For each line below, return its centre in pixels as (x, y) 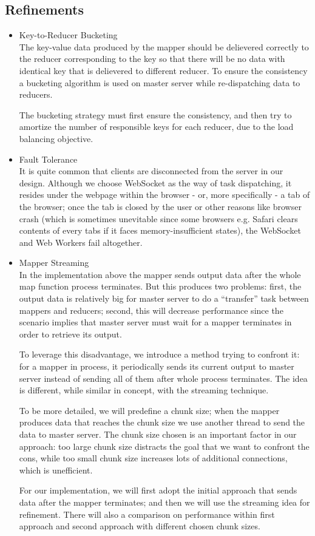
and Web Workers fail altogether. (81, 242)
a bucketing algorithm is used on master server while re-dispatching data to (160, 82)
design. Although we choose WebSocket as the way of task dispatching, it (155, 182)
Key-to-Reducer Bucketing (68, 35)
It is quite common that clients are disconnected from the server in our (151, 171)
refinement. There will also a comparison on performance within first (147, 514)
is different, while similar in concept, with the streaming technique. (144, 390)
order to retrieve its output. (70, 334)
